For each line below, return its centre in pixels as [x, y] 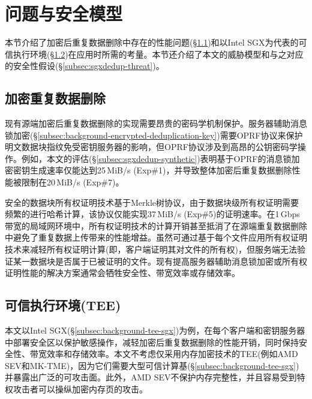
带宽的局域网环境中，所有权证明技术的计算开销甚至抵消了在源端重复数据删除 [156, 225]
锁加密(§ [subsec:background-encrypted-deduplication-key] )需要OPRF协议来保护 [154, 135]
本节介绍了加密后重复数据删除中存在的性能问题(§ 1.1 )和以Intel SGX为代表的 [152, 42]
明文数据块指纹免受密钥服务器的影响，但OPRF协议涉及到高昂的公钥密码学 [151, 147]
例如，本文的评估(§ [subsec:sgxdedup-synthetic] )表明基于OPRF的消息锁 [156, 158]
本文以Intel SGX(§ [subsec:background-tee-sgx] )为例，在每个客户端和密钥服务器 [155, 330]
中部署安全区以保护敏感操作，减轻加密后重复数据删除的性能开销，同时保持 [152, 342]
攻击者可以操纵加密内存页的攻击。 [80, 389]
